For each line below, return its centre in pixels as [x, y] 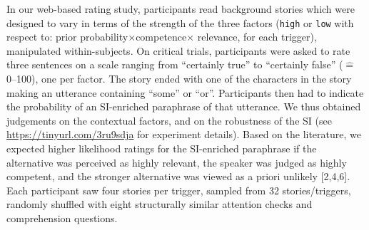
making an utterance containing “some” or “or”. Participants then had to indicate [185, 92]
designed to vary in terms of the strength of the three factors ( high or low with [180, 22]
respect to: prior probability [67, 37]
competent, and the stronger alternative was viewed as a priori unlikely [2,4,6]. [178, 176]
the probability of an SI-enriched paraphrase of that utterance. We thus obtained [184, 106]
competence [161, 37]
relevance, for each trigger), [257, 37]
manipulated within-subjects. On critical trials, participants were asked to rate [178, 50]
